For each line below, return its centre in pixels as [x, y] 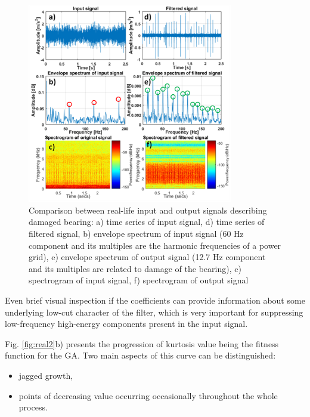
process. [33, 407]
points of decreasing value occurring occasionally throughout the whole [148, 395]
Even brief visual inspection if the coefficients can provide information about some [155, 300]
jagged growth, [46, 375]
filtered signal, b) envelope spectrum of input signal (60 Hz [136, 234]
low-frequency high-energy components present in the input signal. [126, 324]
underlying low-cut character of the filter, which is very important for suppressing [154, 312]
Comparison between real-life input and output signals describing [148, 210]
